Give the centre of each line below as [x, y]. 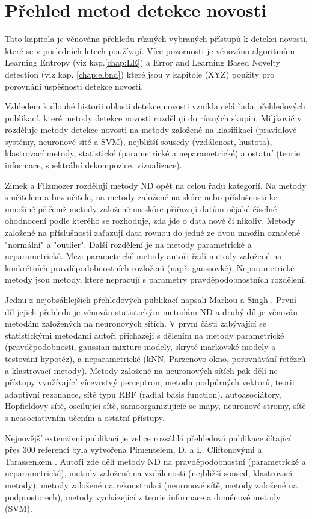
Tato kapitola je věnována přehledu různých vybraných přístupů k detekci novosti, [156, 39]
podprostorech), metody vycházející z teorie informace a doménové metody [143, 496]
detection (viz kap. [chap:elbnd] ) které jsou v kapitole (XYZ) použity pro [140, 74]
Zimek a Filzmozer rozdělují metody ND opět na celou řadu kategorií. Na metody [156, 185]
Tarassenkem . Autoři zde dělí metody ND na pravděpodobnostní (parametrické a [155, 461]
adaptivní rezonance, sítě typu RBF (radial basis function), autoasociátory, [143, 394]
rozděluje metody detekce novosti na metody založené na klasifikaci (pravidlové [151, 130]
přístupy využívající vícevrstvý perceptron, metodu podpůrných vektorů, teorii [150, 382]
